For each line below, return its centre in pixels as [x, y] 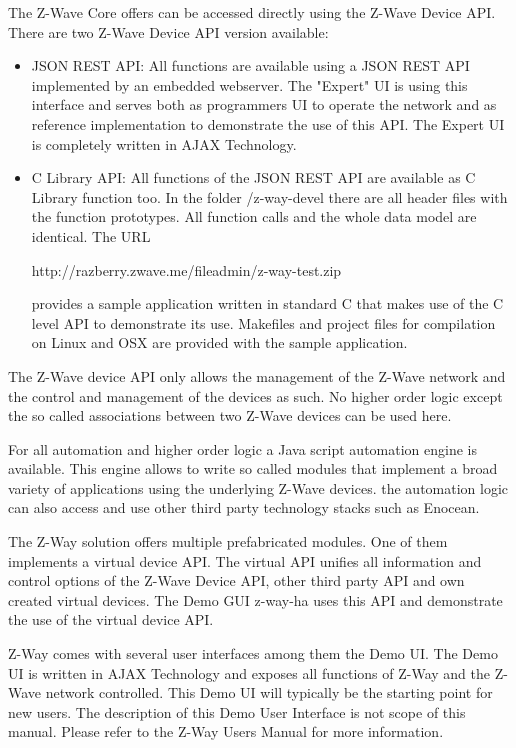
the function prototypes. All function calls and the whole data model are [254, 216]
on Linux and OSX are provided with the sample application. [219, 342]
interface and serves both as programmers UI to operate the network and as [264, 104]
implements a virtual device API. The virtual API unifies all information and [245, 560]
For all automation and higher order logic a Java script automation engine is [242, 448]
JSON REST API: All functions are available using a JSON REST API [250, 65]
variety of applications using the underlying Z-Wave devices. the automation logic [258, 487]
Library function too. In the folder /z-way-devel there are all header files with [269, 196]
